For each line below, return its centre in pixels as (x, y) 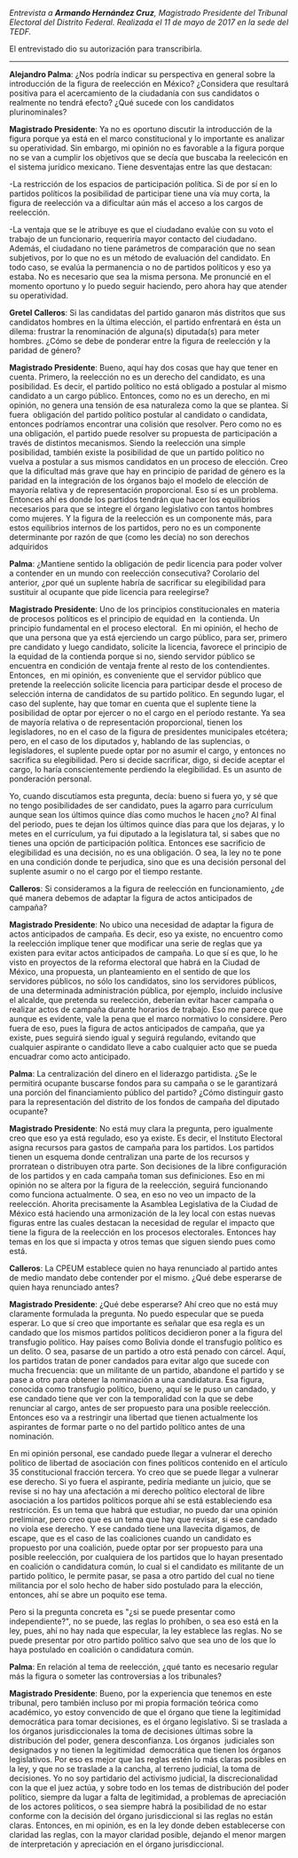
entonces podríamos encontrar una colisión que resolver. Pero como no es (145, 424)
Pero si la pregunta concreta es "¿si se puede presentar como (122, 1612)
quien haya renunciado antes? (64, 1287)
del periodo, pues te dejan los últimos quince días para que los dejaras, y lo (147, 824)
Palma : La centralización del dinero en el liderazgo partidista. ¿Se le (133, 1074)
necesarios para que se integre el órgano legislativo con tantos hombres (141, 509)
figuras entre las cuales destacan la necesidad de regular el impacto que (142, 1223)
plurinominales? (38, 112)
